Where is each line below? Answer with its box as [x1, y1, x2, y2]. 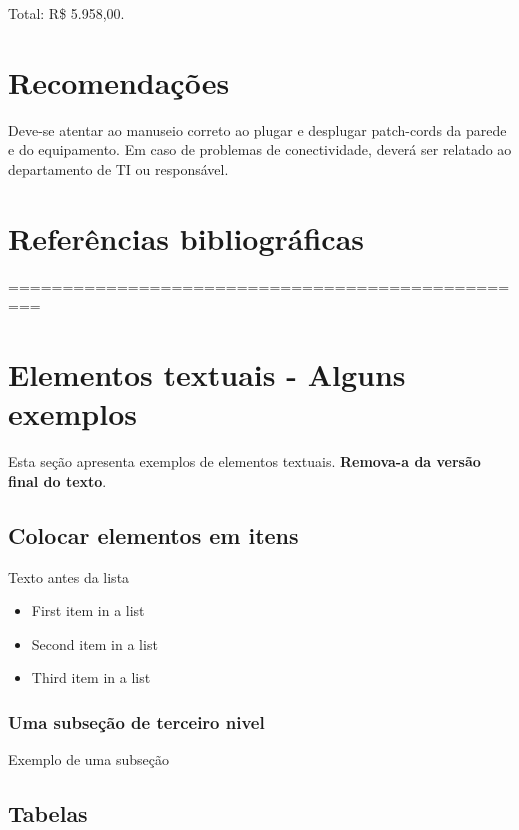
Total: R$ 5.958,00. [8, 3, 125, 23]
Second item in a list [31, 633, 158, 654]
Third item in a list [31, 667, 151, 688]
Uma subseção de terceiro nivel [8, 709, 265, 734]
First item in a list [31, 600, 145, 621]
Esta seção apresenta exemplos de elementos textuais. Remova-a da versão [8, 451, 481, 472]
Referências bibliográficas [8, 217, 365, 258]
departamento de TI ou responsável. [8, 158, 229, 179]
